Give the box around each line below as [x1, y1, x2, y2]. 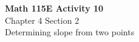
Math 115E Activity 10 [5, 2, 104, 14]
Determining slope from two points [5, 26, 135, 38]
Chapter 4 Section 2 [5, 13, 80, 26]
